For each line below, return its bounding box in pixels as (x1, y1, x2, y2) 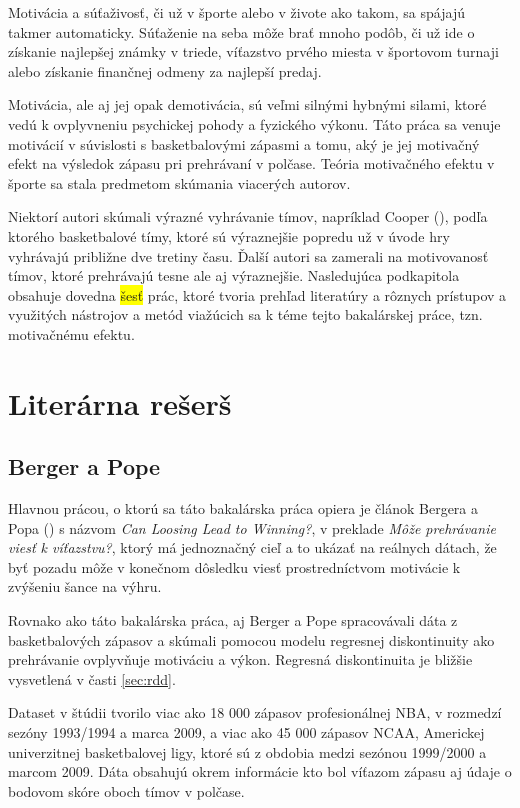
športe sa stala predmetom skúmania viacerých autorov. (8, 172, 351, 193)
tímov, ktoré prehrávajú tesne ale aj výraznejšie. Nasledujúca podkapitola (8, 265, 460, 286)
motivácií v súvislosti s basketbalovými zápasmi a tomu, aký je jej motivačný (8, 133, 480, 154)
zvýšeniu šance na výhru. (8, 576, 162, 597)
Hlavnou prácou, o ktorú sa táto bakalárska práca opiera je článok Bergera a (8, 498, 479, 519)
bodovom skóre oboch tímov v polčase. (8, 780, 245, 801)
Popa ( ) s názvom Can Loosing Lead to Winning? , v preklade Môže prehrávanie (8, 517, 496, 538)
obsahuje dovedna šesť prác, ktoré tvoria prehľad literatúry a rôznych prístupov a (8, 284, 507, 305)
